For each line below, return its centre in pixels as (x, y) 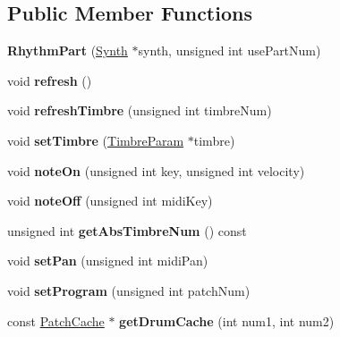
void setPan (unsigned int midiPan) (108, 261)
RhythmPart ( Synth (68, 51)
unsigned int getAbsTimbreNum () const (127, 230)
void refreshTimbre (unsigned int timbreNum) (140, 110)
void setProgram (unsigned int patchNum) (129, 290)
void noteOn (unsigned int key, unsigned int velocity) (156, 170)
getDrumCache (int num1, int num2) (227, 320)
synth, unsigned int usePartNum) (229, 51)
